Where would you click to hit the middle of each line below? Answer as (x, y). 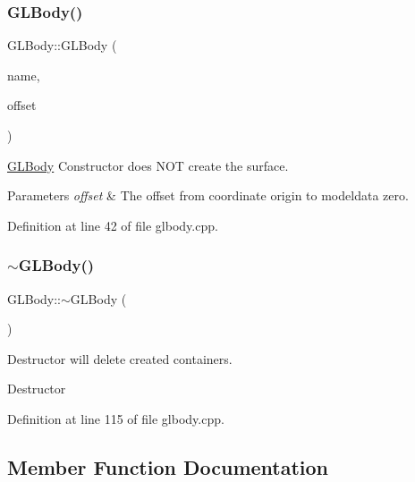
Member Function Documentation (168, 466)
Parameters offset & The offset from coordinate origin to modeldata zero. (208, 195)
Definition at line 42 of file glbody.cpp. (113, 225)
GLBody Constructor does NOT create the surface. (148, 165)
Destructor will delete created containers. (120, 358)
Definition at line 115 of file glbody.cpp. (116, 418)
